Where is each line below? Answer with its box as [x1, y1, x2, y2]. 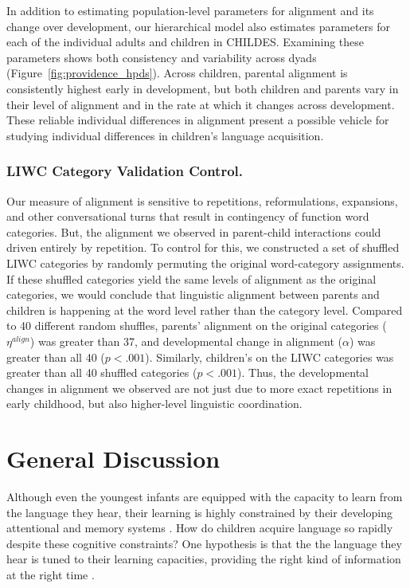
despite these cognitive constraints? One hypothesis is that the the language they [6, 535, 402, 551]
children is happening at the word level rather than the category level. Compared [6, 301, 403, 318]
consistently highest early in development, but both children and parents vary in [6, 80, 399, 96]
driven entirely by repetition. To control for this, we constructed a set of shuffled [6, 239, 400, 256]
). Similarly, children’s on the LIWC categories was [145, 348, 394, 365]
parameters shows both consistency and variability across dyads [6, 49, 317, 65]
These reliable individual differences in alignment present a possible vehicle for [6, 112, 389, 128]
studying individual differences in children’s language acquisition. [6, 127, 324, 143]
